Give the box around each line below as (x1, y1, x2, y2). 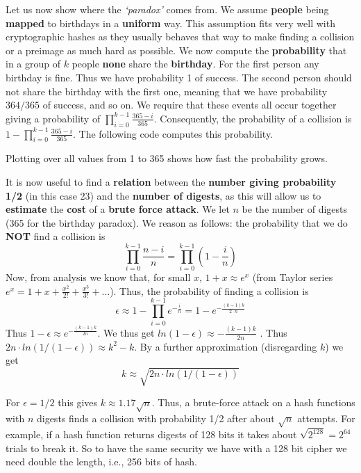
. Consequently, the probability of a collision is (153, 111, 352, 125)
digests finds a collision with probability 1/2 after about (36, 411, 275, 425)
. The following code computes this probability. (73, 126, 274, 141)
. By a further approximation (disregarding (134, 339, 317, 353)
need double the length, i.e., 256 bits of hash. (6, 454, 197, 469)
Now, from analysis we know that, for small (6, 270, 191, 284)
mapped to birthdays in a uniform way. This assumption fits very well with (6, 15, 335, 30)
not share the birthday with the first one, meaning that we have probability (6, 83, 328, 98)
